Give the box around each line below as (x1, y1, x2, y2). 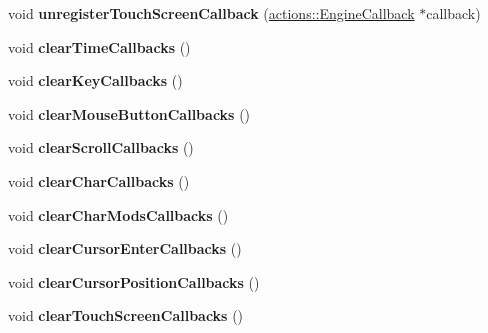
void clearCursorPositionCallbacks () (8, 271, 260, 292)
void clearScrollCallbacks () (8, 137, 194, 158)
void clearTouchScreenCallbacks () (8, 305, 244, 326)
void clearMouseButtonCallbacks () (8, 103, 251, 124)
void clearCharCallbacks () (8, 170, 190, 191)
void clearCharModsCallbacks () (8, 204, 229, 225)
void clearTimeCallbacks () (8, 36, 191, 57)
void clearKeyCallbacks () (8, 70, 183, 91)
